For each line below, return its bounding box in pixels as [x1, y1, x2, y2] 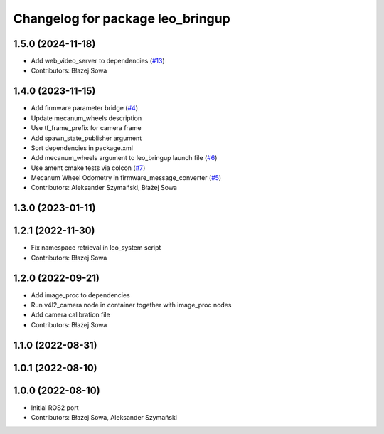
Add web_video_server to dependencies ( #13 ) [31, 57, 165, 65]
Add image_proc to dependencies [31, 290, 131, 299]
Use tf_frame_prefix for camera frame [31, 124, 142, 132]
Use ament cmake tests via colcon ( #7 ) [31, 164, 146, 172]
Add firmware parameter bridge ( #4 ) [31, 104, 139, 112]
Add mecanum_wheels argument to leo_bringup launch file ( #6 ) [31, 154, 218, 162]
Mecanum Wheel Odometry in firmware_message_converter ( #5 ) [31, 174, 222, 182]
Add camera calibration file [31, 310, 110, 319]
